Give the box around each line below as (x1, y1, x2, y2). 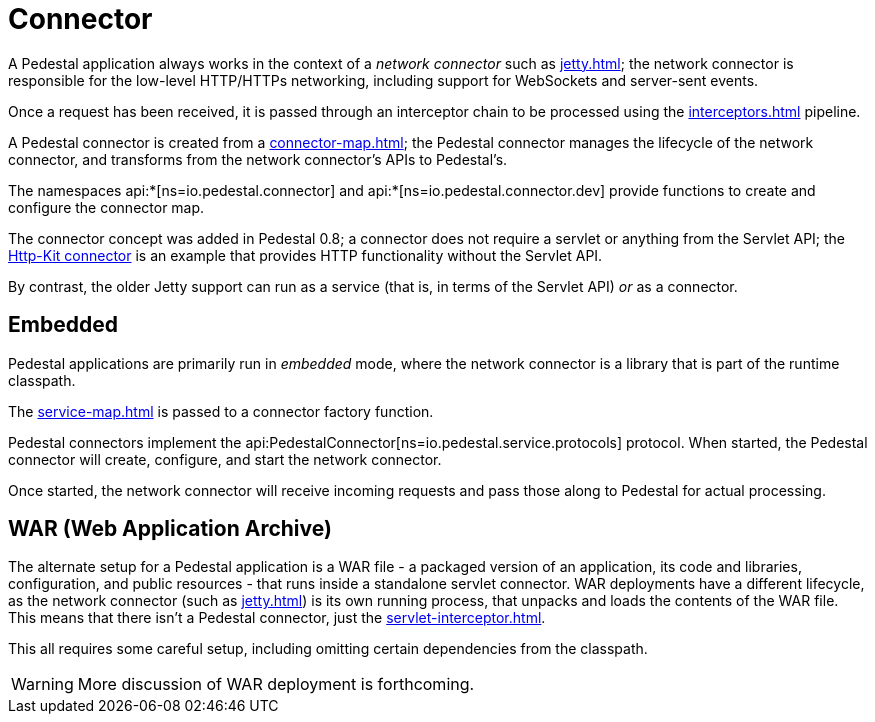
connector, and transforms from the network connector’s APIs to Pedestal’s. (8, 150, 508, 168)
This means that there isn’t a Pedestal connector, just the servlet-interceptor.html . (8, 609, 546, 627)
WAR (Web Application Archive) (8, 516, 332, 542)
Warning (11, 674, 74, 695)
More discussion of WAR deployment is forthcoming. (77, 674, 475, 695)
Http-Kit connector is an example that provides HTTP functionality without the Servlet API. (8, 246, 603, 264)
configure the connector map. (8, 198, 205, 216)
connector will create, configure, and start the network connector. (8, 450, 442, 468)
